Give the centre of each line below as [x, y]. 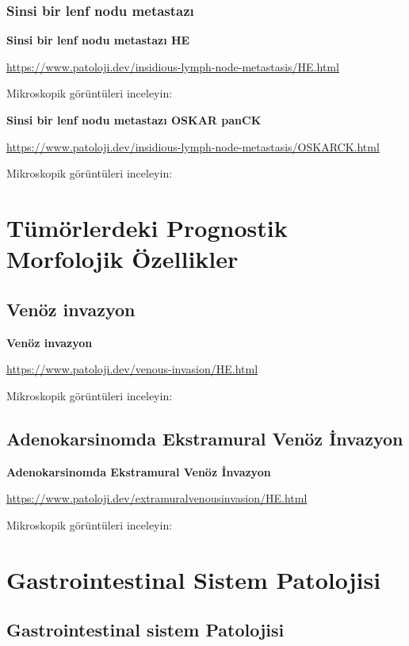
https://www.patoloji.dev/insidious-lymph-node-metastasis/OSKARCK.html [193, 146]
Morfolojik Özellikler [122, 259]
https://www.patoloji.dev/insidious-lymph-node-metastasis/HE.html [173, 66]
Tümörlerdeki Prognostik [147, 227]
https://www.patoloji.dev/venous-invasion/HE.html [132, 369]
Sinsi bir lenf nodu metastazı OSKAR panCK [134, 120]
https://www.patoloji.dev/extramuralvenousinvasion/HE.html [157, 498]
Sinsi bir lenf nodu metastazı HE [98, 40]
